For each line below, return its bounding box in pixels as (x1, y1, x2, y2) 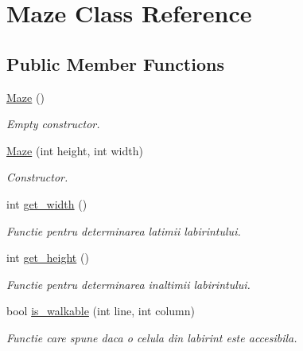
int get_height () (6, 249, 89, 266)
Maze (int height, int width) (6, 142, 143, 158)
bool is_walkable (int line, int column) (6, 302, 195, 319)
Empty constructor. (6, 115, 100, 132)
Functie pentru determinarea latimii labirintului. (6, 222, 241, 239)
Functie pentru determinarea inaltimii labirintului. (6, 275, 251, 292)
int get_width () (6, 195, 87, 212)
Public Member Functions (6, 51, 224, 76)
